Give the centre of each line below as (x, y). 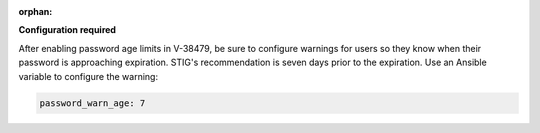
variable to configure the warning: (88, 76)
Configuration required (67, 30)
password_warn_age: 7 (92, 103)
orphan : (35, 11)
